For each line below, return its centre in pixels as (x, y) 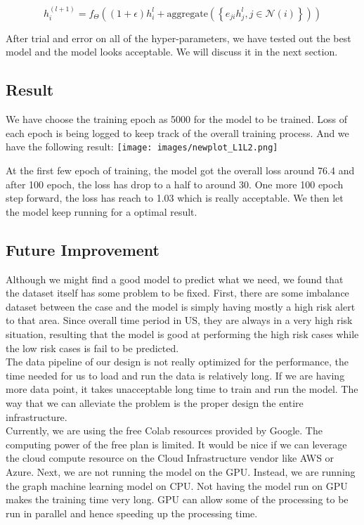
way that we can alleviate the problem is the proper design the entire (155, 402)
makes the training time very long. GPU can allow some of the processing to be (177, 499)
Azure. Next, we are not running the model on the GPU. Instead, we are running (181, 471)
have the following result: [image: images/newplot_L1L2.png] (142, 147)
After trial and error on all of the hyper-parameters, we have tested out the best (178, 38)
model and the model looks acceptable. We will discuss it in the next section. (172, 52)
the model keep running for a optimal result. (102, 211)
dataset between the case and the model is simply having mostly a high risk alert (181, 306)
